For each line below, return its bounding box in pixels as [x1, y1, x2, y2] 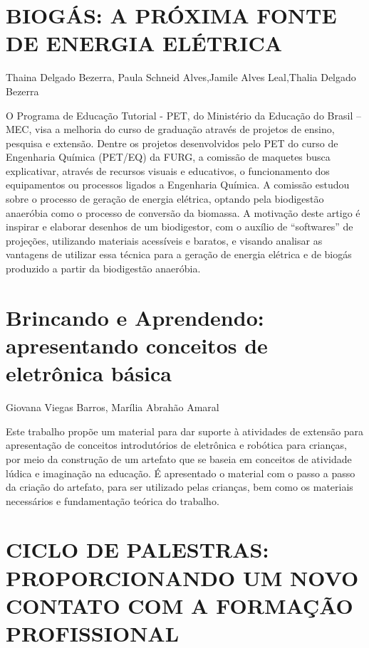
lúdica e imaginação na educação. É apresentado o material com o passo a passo [6, 465, 355, 480]
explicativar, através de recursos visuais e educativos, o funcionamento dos [6, 163, 330, 178]
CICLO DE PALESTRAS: [6, 535, 269, 564]
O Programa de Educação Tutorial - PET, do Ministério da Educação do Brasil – [6, 107, 361, 122]
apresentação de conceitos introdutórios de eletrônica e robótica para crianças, [6, 437, 347, 452]
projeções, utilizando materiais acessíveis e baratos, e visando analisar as [6, 233, 323, 248]
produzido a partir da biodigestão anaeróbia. [6, 261, 201, 276]
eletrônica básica [6, 358, 172, 388]
